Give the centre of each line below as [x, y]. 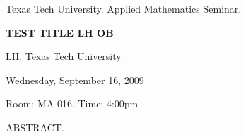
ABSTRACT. [35, 127]
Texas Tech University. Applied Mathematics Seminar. [124, 8]
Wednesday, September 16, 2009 [75, 79]
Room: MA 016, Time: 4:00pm [72, 103]
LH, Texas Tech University [64, 56]
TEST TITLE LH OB [60, 32]
